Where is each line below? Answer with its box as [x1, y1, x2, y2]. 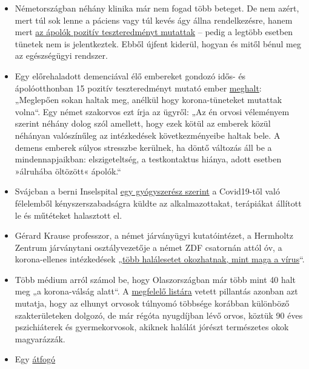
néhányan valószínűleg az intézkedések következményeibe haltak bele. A [15, 128, 281, 141]
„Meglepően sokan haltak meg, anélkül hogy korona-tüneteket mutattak [15, 93, 282, 106]
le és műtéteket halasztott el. [15, 208, 122, 221]
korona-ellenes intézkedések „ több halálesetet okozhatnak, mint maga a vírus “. [15, 253, 305, 265]
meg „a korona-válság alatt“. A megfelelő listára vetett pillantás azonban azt [15, 285, 298, 298]
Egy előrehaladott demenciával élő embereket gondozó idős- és [15, 69, 246, 82]
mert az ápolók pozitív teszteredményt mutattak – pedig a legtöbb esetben [15, 25, 293, 38]
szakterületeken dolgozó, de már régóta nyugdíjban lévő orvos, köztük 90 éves [15, 308, 303, 321]
